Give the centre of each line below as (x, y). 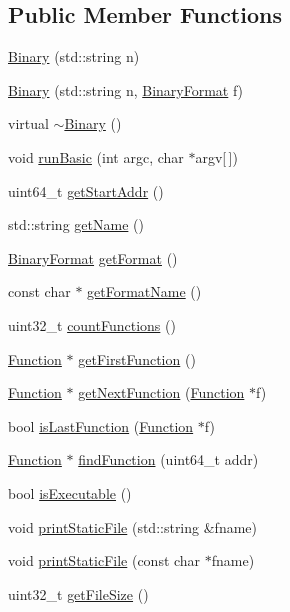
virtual (28, 123)
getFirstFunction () (137, 358)
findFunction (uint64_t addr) (168, 459)
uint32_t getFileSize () (78, 593)
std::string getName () (76, 224)
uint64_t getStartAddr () (86, 190)
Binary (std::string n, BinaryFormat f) (126, 89)
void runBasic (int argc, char (96, 156)
